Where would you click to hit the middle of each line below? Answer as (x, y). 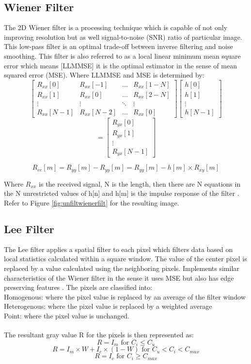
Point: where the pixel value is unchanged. (67, 315)
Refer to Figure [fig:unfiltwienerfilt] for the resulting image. (92, 203)
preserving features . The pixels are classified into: (78, 287)
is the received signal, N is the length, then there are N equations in (140, 183)
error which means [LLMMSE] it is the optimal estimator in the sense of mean (120, 65)
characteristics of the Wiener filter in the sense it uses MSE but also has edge (119, 277)
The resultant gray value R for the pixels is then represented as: (99, 335)
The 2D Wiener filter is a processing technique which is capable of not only (116, 27)
